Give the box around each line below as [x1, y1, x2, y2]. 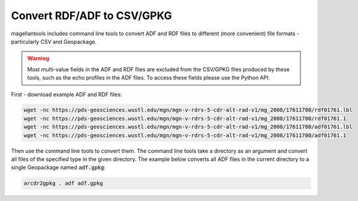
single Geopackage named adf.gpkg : [11, 164, 106, 171]
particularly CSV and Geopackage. [11, 38, 97, 45]
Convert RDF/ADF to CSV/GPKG [11, 9, 172, 22]
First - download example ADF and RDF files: [11, 90, 122, 98]
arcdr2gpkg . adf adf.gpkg [23, 180, 103, 187]
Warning [27, 54, 49, 62]
